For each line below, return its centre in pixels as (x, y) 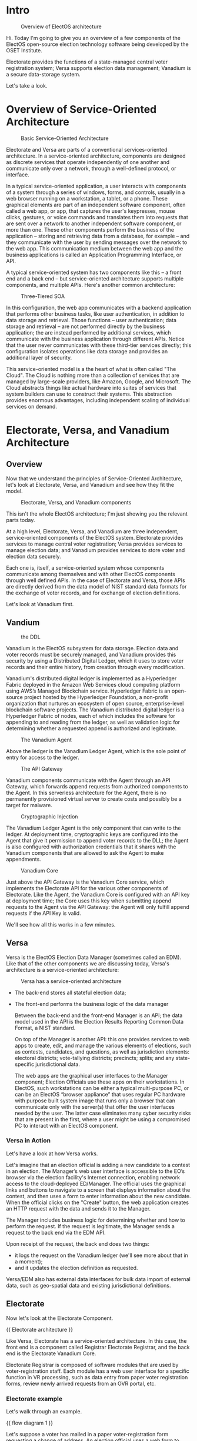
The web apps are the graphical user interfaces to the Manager (91, 1075)
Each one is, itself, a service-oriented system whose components (85, 567)
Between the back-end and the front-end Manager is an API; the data (98, 1015)
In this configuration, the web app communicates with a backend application (98, 307)
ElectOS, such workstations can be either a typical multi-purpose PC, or (102, 1088)
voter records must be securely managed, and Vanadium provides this (91, 654)
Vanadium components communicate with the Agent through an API (88, 780)
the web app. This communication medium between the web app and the (95, 248)
